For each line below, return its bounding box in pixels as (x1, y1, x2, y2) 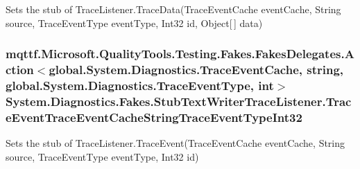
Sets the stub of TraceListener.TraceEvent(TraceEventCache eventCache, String (6, 136, 345, 150)
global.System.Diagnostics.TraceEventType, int (6, 76, 274, 94)
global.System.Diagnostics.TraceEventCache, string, (49, 61, 344, 78)
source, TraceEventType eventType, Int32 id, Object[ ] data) (6, 15, 263, 30)
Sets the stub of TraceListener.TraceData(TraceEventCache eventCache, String (6, 2, 341, 16)
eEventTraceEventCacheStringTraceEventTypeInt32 (6, 108, 302, 125)
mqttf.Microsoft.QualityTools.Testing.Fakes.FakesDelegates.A (6, 45, 354, 62)
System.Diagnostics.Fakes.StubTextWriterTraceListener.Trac (6, 92, 352, 109)
